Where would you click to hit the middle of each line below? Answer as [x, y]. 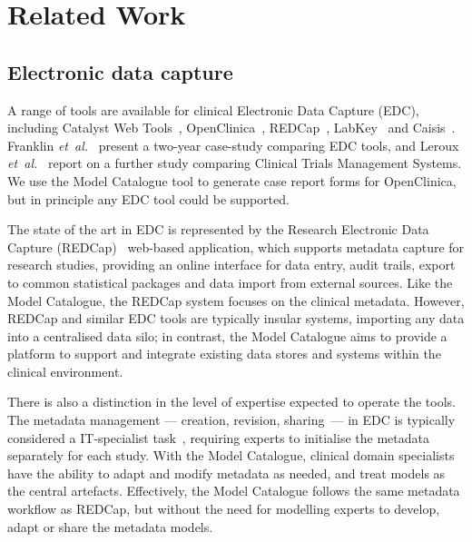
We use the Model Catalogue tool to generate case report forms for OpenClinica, [232, 180]
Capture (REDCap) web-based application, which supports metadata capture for [236, 246]
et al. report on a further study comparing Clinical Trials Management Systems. [235, 163]
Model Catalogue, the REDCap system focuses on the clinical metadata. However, [236, 300]
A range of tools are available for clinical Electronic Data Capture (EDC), [213, 109]
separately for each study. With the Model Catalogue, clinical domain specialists [231, 455]
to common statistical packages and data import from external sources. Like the [230, 282]
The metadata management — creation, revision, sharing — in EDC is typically [231, 420]
